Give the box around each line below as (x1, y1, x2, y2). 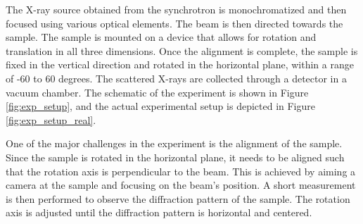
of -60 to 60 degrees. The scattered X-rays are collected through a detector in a (6, 70, 347, 85)
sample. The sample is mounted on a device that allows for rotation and (6, 30, 317, 44)
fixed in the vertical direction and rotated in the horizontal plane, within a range (6, 57, 354, 72)
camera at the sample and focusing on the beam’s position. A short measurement (6, 178, 356, 192)
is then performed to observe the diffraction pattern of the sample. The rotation (6, 191, 350, 206)
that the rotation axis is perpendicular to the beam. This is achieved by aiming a (6, 163, 356, 178)
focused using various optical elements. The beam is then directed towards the (6, 15, 343, 30)
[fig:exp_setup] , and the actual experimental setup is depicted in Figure (6, 99, 315, 113)
